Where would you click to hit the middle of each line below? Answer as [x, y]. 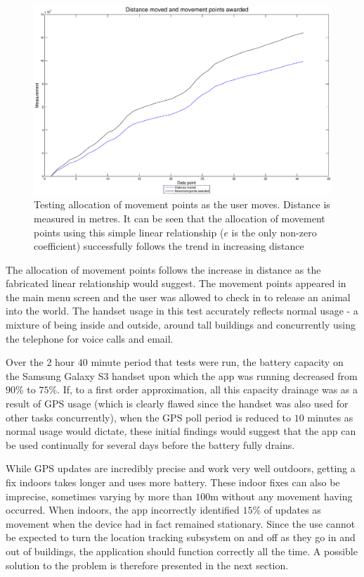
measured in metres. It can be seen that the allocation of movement [180, 218]
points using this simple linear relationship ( [129, 232]
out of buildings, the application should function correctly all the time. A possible [182, 551]
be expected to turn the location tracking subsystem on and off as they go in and [181, 537]
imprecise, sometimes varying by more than [99, 496]
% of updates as [287, 510]
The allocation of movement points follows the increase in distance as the [163, 269]
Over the [25, 362]
